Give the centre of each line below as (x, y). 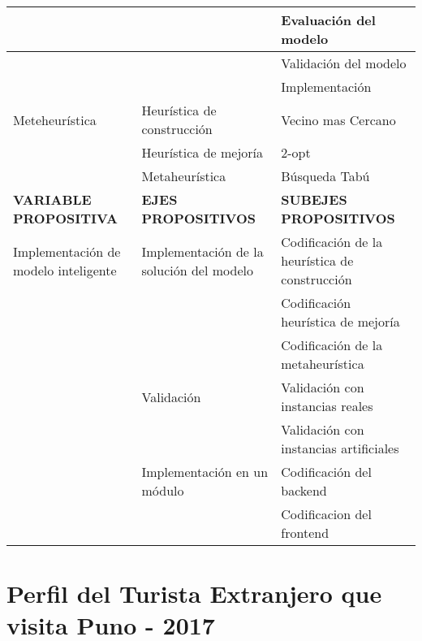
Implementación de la (202, 251)
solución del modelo (197, 270)
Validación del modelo (344, 63)
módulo (163, 490)
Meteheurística (55, 119)
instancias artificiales (340, 448)
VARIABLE (52, 199)
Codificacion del (326, 514)
